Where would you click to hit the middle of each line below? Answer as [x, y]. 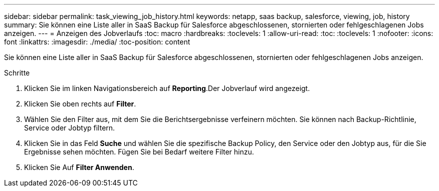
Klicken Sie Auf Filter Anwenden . [79, 167]
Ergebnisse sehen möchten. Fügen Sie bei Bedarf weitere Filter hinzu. [139, 152]
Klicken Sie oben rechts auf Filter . [80, 104]
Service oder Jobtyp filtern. [70, 128]
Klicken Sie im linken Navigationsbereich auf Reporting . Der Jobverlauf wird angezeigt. [167, 88]
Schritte [17, 73]
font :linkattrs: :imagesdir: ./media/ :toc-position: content [97, 42]
